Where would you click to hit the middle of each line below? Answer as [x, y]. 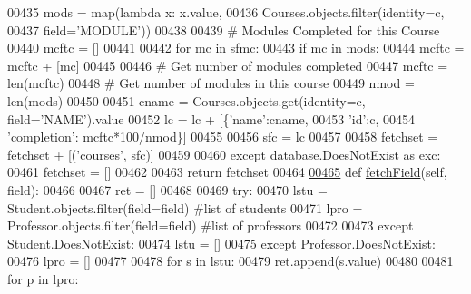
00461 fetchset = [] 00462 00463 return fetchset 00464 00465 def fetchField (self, [227, 172]
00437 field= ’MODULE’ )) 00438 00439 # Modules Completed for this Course [224, 29]
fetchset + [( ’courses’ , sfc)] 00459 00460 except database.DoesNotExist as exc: [224, 154]
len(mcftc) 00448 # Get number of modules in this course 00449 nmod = [211, 83]
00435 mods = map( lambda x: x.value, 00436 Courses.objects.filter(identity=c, [226, 12]
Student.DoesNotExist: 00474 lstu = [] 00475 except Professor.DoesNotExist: [221, 243]
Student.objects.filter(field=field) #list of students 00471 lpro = [185, 207]
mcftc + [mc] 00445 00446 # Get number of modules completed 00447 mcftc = [228, 65]
